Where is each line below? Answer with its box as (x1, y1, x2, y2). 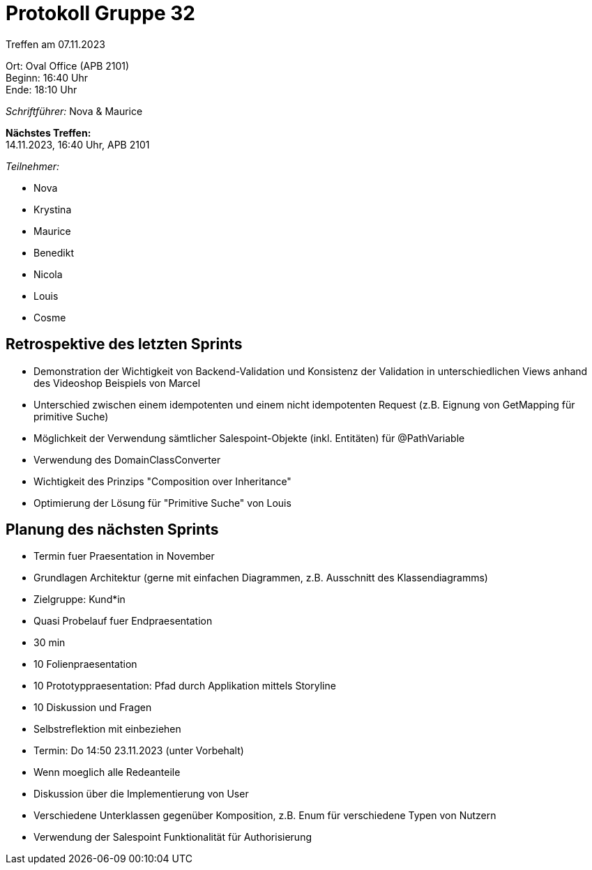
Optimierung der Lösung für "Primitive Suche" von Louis (33, 496, 291, 509)
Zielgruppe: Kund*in (33, 593, 126, 606)
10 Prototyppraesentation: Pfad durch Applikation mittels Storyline (33, 680, 336, 692)
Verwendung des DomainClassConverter (33, 453, 221, 466)
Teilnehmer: (6, 160, 60, 172)
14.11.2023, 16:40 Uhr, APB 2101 (6, 138, 150, 151)
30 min (33, 636, 66, 649)
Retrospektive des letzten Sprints (6, 335, 243, 353)
